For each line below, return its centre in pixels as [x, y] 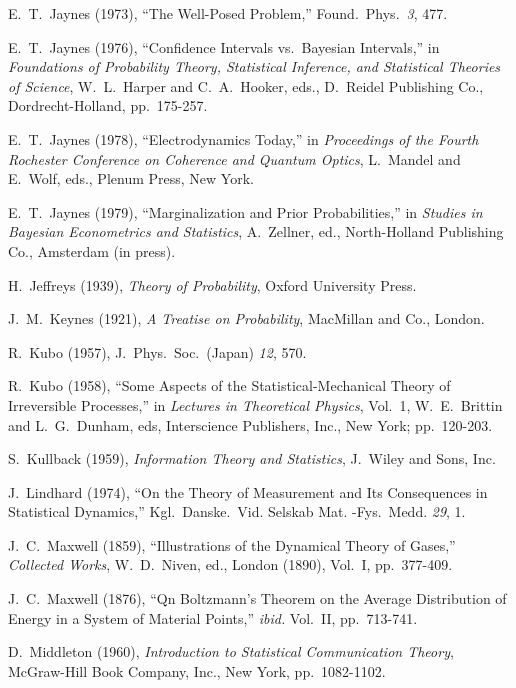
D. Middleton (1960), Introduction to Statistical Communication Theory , [231, 651]
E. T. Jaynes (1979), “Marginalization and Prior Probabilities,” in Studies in [245, 211]
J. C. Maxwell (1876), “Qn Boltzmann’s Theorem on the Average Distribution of [257, 598]
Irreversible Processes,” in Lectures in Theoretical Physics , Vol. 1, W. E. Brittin [255, 404]
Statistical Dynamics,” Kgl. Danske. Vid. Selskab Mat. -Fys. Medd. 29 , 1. [237, 511]
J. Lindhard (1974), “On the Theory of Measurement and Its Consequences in [248, 491]
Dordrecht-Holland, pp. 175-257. [108, 105]
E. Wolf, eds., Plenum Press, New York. [131, 178]
